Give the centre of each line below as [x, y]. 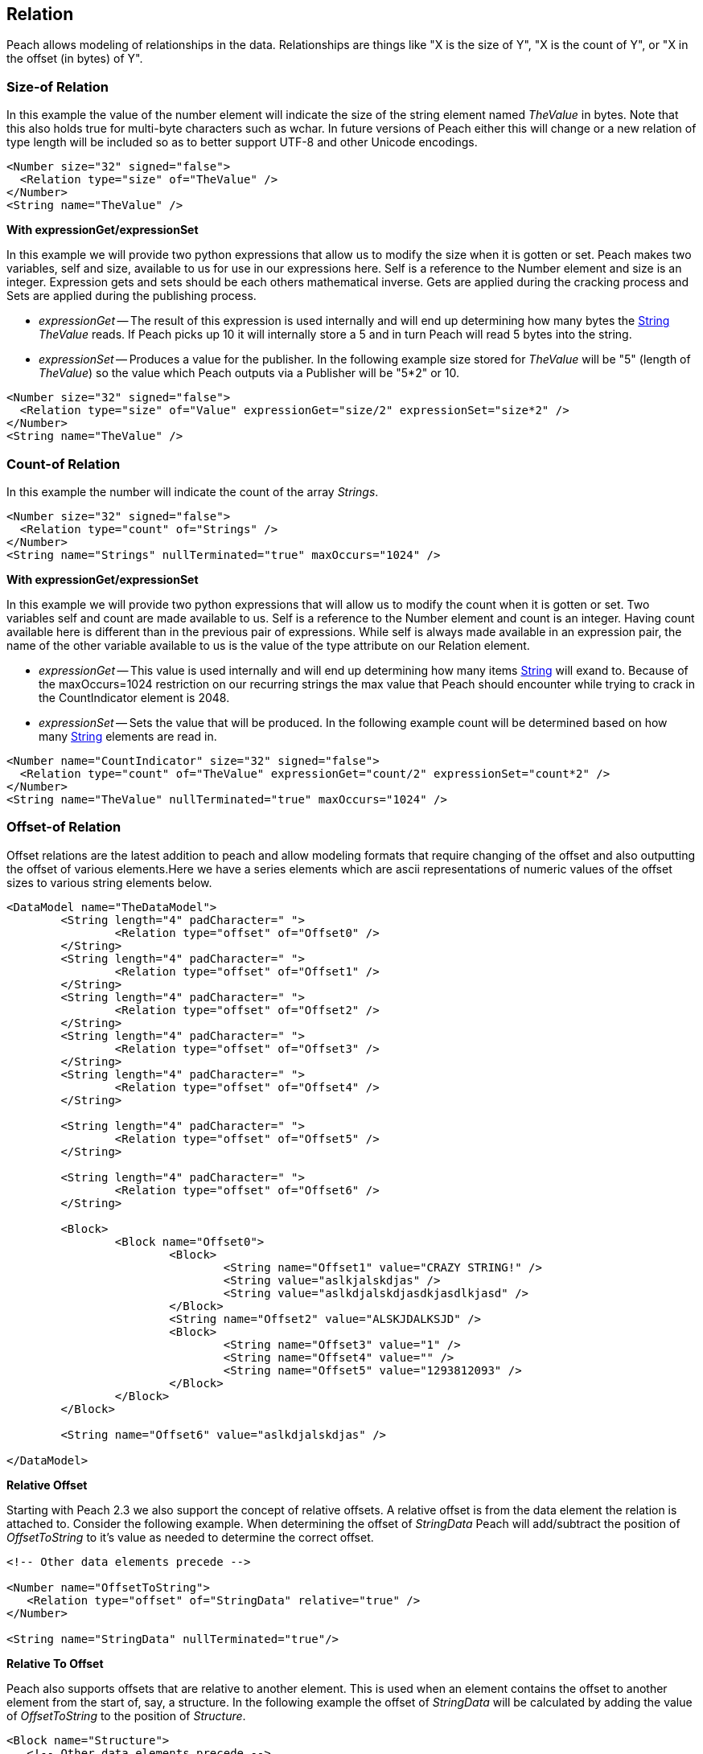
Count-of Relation [64, 464]
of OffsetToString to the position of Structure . [126, 1715]
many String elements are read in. [128, 736]
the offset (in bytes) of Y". [75, 59]
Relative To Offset [55, 1663]
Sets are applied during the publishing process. [132, 296]
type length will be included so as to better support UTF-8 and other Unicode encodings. [242, 142]
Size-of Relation [58, 86]
